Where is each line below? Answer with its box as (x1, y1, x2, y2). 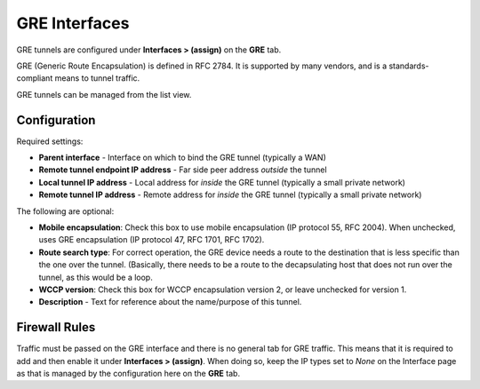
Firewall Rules (16, 320, 96, 335)
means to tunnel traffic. (54, 73, 140, 83)
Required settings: (16, 136, 84, 147)
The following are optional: (16, 205, 115, 217)
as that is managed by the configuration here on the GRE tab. (16, 369, 240, 378)
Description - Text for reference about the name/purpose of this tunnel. (38, 297, 302, 307)
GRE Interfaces (16, 13, 130, 33)
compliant (16, 73, 53, 83)
